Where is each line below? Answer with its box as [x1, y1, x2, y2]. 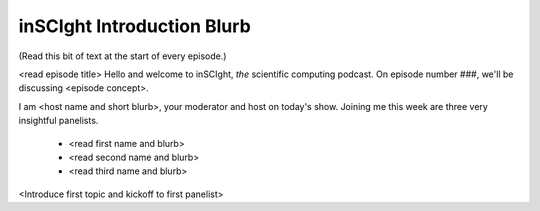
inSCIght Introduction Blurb [18, 15, 252, 37]
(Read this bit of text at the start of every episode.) [18, 50, 227, 62]
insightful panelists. [18, 115, 99, 127]
